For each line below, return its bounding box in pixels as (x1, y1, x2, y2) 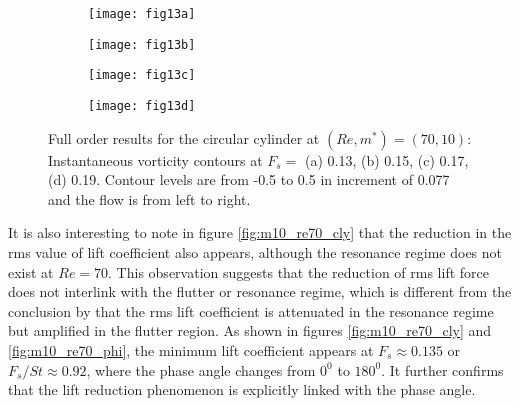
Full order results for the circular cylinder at (48, 127, 320, 148)
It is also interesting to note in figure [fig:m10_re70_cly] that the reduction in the (8, 222, 512, 243)
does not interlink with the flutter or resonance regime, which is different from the (8, 281, 512, 302)
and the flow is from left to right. (48, 188, 251, 209)
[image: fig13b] (88, 37, 196, 52)
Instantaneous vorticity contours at (48, 149, 263, 170)
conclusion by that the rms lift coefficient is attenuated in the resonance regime (8, 300, 494, 321)
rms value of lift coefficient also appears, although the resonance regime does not (8, 242, 503, 262)
